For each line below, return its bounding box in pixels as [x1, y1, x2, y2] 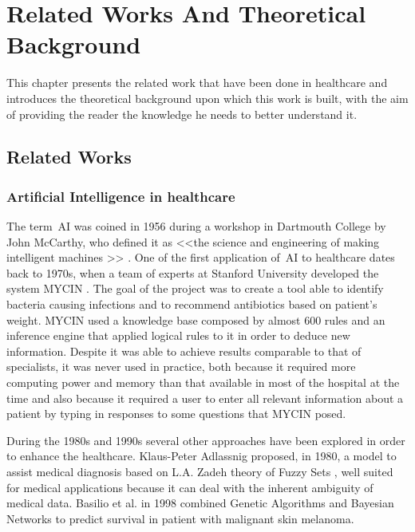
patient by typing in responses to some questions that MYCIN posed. [6, 405, 346, 422]
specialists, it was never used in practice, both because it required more [6, 358, 356, 375]
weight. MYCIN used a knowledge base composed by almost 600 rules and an [6, 311, 385, 328]
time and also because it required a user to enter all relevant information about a [6, 389, 404, 406]
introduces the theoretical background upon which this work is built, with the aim [6, 89, 409, 106]
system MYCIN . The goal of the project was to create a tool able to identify [6, 280, 384, 297]
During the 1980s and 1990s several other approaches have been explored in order [6, 432, 405, 448]
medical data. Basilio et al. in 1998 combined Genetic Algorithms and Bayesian [6, 495, 394, 511]
